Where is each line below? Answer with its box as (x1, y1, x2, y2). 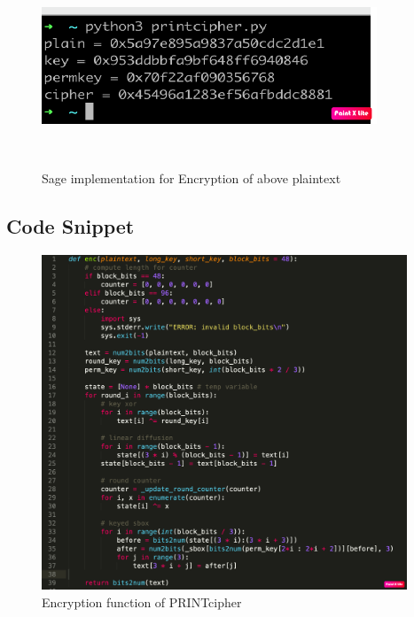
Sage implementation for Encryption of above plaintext (42, 169, 341, 188)
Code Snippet (6, 212, 135, 240)
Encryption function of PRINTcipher (42, 592, 242, 611)
